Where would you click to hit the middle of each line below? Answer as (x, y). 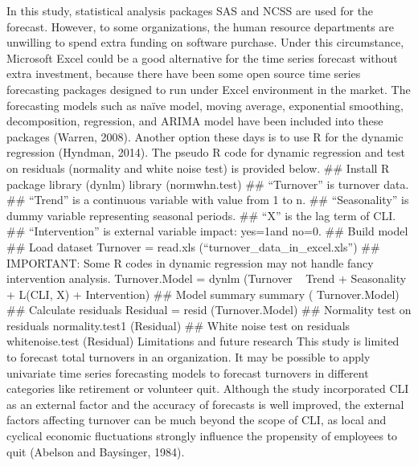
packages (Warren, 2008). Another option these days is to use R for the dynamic (205, 136)
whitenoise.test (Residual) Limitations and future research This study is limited (203, 341)
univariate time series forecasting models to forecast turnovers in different (188, 372)
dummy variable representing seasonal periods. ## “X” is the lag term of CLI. (201, 215)
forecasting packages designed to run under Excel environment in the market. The (209, 89)
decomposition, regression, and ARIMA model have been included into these (195, 121)
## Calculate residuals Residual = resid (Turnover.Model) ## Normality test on (209, 310)
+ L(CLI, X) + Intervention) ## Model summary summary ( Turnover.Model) (203, 294)
